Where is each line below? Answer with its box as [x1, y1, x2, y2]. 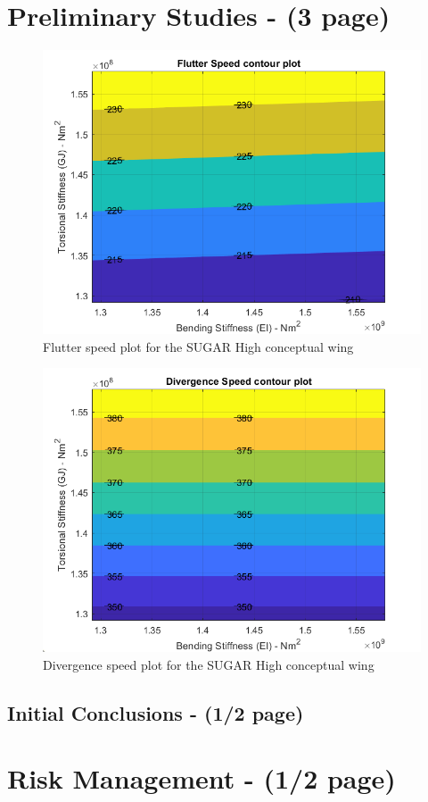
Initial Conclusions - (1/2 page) [7, 698, 304, 726]
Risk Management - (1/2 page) [7, 760, 396, 797]
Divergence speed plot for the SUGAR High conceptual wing [43, 655, 374, 673]
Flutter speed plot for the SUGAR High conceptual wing [43, 337, 354, 355]
